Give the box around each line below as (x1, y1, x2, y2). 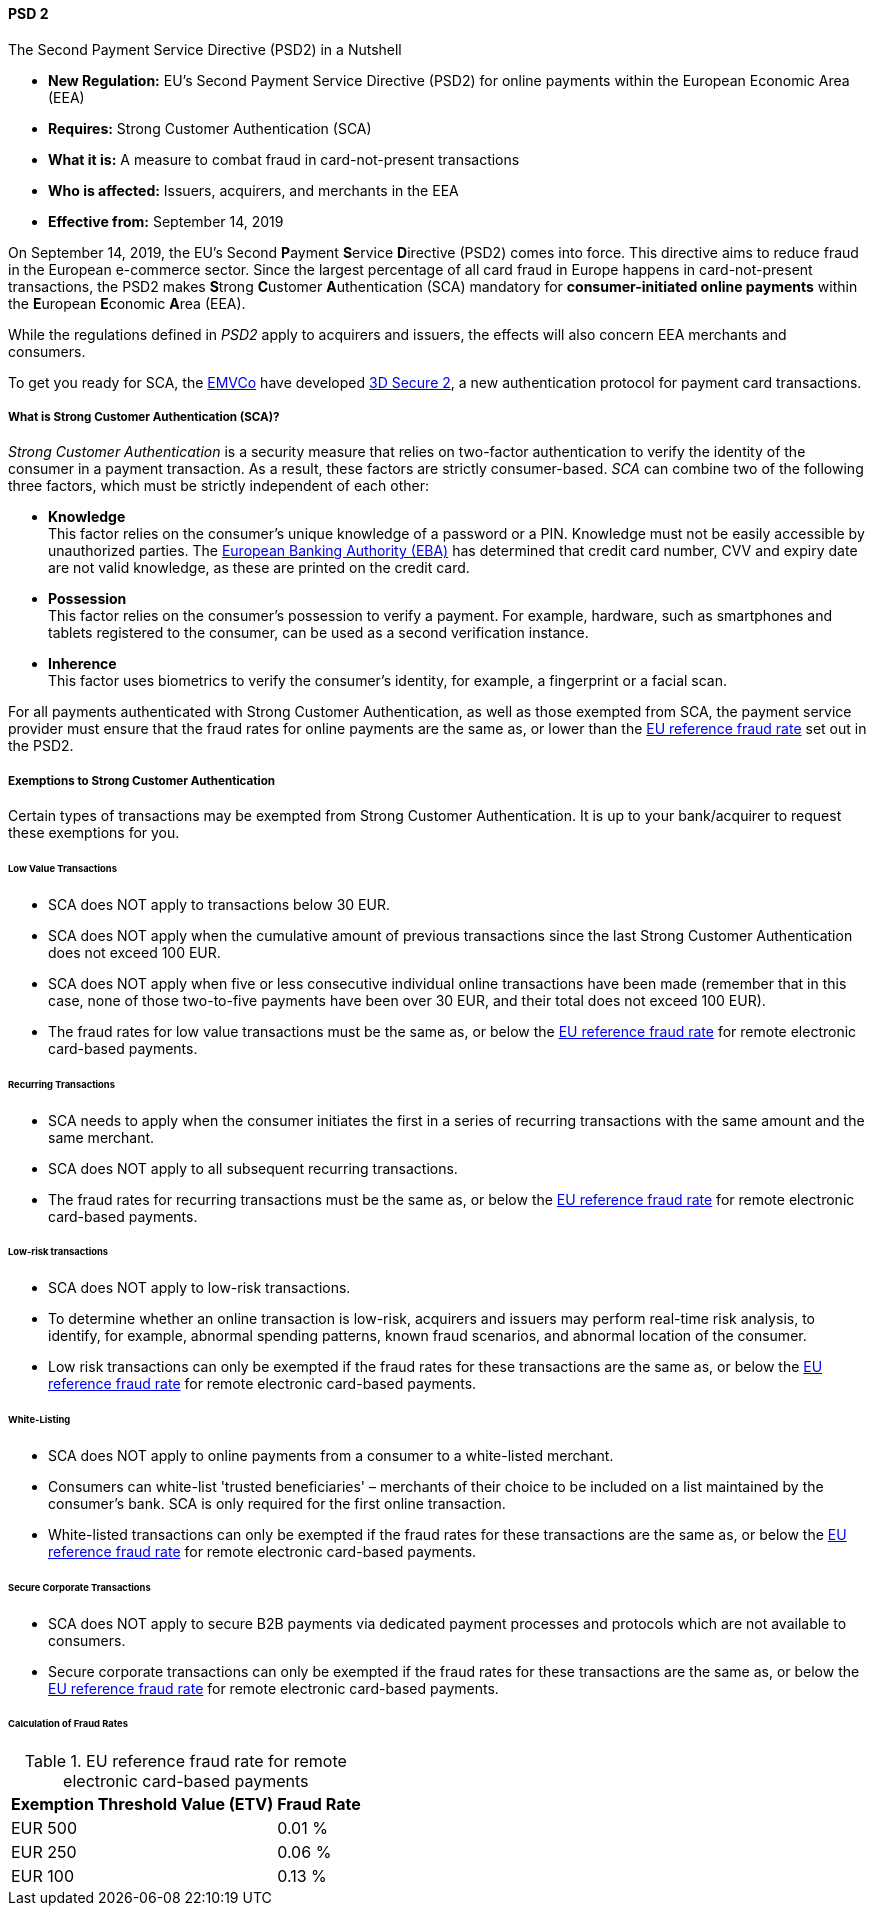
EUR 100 (11, 1866, 75, 1887)
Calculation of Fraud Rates (8, 1718, 128, 1730)
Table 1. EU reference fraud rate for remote (24, 1751, 347, 1772)
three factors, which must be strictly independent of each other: (8, 477, 430, 495)
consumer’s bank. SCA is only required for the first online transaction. (48, 1494, 506, 1512)
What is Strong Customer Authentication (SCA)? (8, 410, 280, 424)
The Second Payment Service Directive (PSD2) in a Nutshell (8, 40, 402, 58)
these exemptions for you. (8, 824, 180, 842)
